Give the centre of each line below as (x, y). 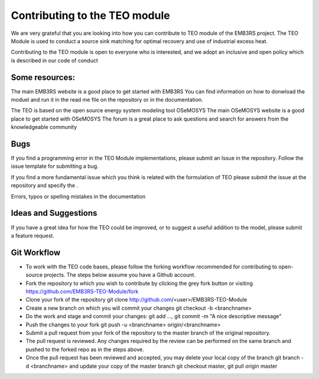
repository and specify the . (45, 186)
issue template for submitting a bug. (55, 166)
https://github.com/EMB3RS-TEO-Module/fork (82, 291)
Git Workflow (36, 252)
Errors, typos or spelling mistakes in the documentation (78, 196)
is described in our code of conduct (55, 60)
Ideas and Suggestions (54, 213)
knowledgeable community (44, 127)
